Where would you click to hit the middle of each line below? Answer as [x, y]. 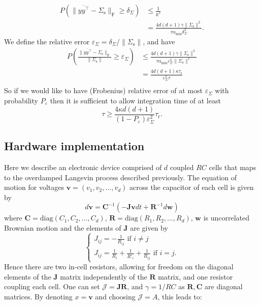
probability [21, 100]
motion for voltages [34, 187]
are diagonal [224, 286]
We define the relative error [47, 41]
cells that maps [233, 167]
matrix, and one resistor [196, 276]
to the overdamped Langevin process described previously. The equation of [121, 177]
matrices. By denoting [38, 296]
